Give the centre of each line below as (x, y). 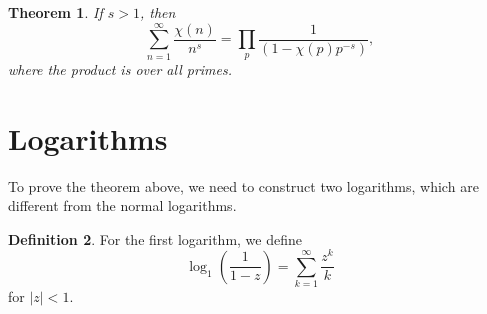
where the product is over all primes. (120, 68)
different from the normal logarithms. (122, 205)
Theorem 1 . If (55, 12)
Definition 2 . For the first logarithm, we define (155, 238)
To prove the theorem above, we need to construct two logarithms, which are (243, 185)
